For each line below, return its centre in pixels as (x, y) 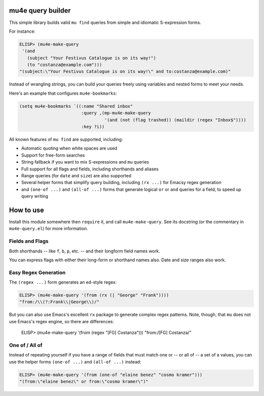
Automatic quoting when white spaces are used (69, 148)
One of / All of (26, 345)
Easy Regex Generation (37, 272)
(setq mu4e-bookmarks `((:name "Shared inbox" (76, 106)
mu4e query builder (40, 10)
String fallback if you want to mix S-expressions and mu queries (85, 162)
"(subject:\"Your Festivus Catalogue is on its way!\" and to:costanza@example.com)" (125, 72)
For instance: (22, 31)
